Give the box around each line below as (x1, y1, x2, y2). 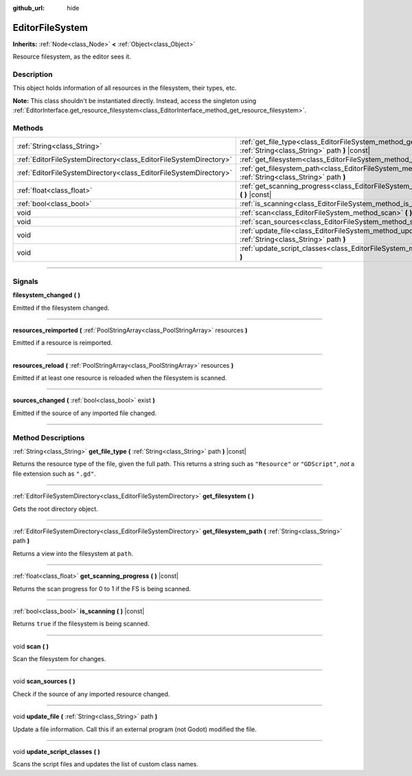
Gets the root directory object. (12, 505, 99, 513)
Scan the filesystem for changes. (12, 655, 106, 663)
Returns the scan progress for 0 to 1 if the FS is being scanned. (12, 584, 192, 592)
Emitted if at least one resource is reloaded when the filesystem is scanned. (12, 374, 227, 382)
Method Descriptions (12, 433, 85, 443)
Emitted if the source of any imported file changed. (12, 409, 157, 417)
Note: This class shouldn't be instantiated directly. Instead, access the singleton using (12, 96, 257, 104)
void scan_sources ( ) (12, 677, 76, 685)
